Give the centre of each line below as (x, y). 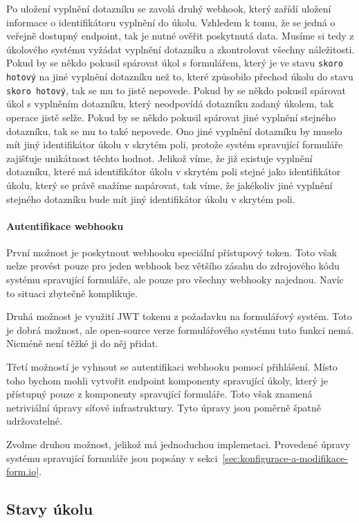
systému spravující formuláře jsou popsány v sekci (112, 458)
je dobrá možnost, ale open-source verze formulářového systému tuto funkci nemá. (180, 329)
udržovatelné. (34, 421)
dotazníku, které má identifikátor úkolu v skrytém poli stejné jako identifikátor (174, 171)
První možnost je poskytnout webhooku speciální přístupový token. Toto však (172, 252)
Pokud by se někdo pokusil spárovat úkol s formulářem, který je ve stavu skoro (175, 63)
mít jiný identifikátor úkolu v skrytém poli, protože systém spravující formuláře (175, 144)
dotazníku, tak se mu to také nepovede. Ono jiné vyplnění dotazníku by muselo (174, 131)
